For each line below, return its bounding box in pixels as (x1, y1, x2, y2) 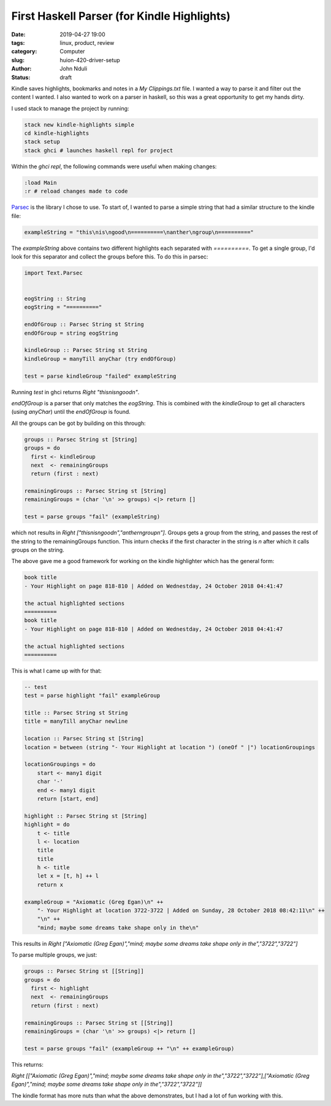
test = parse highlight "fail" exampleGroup (24, 692, 161, 699)
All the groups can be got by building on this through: (11, 419, 146, 427)
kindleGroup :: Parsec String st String (24, 347, 147, 354)
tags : (11, 39, 25, 46)
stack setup (24, 138, 61, 146)
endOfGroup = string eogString (24, 329, 119, 337)
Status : (11, 74, 31, 81)
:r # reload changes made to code (24, 188, 128, 195)
